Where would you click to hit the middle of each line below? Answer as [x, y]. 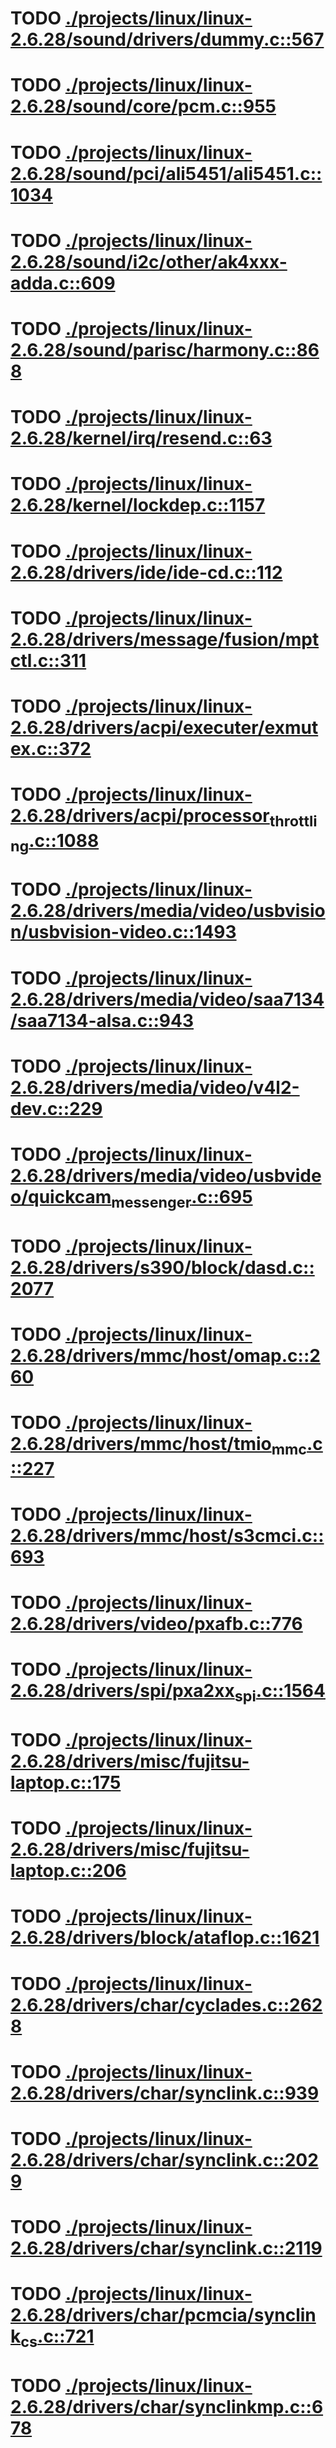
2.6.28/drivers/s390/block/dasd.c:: [162, 1267]
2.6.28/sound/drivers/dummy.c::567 [167, 39]
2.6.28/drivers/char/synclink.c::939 [165, 2093]
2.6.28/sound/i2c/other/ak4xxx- [149, 261]
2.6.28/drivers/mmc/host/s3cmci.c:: [167, 1535]
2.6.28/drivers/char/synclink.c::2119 [166, 2248]
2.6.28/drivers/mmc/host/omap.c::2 [165, 1355]
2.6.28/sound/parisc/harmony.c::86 [165, 349]
